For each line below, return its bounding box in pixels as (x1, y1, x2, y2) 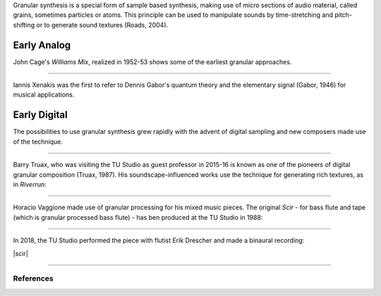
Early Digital (13, 109, 68, 121)
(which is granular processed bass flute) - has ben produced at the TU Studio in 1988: (13, 213, 263, 221)
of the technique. (13, 137, 64, 146)
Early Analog (13, 39, 71, 51)
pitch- (334, 11, 353, 19)
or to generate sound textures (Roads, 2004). (36, 20, 169, 29)
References (13, 273, 54, 283)
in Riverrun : (13, 180, 47, 188)
